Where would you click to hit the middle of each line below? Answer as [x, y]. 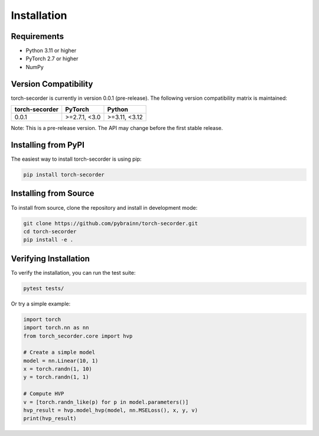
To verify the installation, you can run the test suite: [73, 272]
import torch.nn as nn [56, 328]
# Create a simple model [59, 352]
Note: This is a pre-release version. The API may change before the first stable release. [117, 128]
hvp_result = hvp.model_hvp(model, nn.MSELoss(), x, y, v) [110, 410]
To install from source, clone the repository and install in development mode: [104, 207]
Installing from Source [53, 193]
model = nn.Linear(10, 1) [61, 361]
